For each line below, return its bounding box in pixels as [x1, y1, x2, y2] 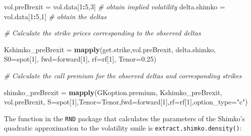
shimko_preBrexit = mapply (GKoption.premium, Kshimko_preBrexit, [4, 87, 222, 97]
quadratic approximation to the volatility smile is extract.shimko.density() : [4, 123, 242, 133]
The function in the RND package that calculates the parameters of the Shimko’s [4, 113, 245, 123]
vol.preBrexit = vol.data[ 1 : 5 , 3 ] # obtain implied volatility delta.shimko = [4, 1, 225, 11]
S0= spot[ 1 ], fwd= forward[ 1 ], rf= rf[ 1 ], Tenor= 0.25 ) [4, 54, 156, 64]
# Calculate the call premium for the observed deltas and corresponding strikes [4, 70, 242, 80]
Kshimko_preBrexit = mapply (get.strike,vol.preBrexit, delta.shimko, [4, 44, 216, 54]
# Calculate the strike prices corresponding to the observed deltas [4, 28, 201, 38]
